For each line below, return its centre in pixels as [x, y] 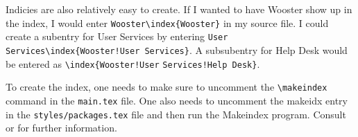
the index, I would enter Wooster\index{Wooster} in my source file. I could [167, 22]
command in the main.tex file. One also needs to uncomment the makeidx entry [177, 100]
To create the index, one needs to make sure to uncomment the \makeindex [167, 87]
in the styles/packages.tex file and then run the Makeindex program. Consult [176, 114]
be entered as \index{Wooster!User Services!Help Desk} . [133, 63]
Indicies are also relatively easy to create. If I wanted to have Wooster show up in [179, 9]
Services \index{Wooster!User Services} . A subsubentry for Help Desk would [177, 49]
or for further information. [61, 128]
